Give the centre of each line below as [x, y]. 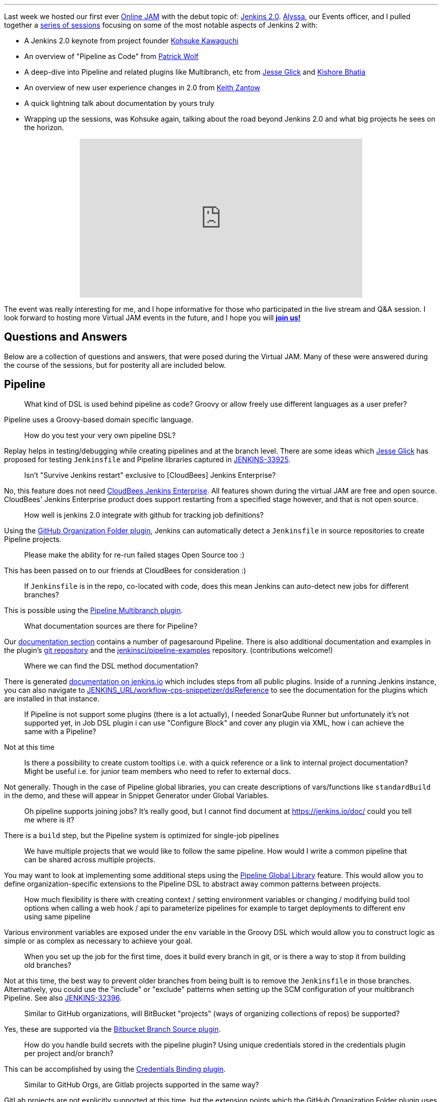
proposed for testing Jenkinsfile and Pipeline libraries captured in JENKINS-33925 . [147, 459]
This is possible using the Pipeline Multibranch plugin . [94, 610]
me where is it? [49, 819]
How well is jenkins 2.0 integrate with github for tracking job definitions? [144, 515]
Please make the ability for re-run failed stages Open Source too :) [134, 555]
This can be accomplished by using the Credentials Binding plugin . [115, 1069]
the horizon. [44, 127]
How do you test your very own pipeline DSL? [100, 435]
